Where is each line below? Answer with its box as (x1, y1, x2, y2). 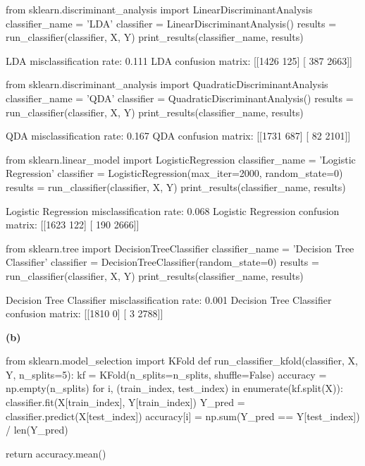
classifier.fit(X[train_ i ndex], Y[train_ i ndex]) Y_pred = (6, 395, 245, 410)
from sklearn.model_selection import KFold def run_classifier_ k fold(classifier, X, (6, 353, 358, 368)
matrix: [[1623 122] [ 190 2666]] (6, 217, 140, 232)
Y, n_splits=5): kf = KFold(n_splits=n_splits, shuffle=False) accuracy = (6, 367, 327, 381)
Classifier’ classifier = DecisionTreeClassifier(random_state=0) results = (6, 255, 319, 269)
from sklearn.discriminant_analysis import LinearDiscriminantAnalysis (6, 2, 313, 16)
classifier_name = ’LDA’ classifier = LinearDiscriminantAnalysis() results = (6, 16, 337, 30)
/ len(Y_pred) (6, 422, 68, 437)
